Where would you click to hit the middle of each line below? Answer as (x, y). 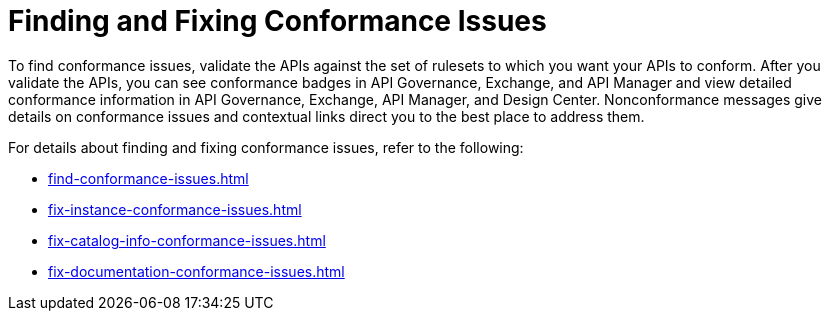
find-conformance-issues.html (148, 178)
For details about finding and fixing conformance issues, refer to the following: (266, 147)
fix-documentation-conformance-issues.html (196, 271)
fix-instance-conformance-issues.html (175, 209)
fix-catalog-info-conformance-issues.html (187, 240)
